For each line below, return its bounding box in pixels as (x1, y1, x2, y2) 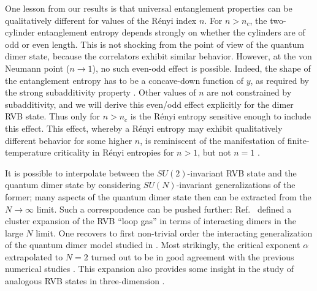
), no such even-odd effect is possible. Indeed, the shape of (92, 61, 311, 74)
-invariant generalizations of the (176, 178, 296, 191)
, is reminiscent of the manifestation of (140, 134, 285, 146)
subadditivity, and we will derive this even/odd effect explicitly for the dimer (5, 97, 294, 110)
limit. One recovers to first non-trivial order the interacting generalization (36, 226, 313, 239)
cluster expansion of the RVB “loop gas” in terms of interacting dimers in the (5, 214, 296, 227)
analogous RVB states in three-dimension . (5, 274, 165, 287)
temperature (5, 146, 52, 159)
